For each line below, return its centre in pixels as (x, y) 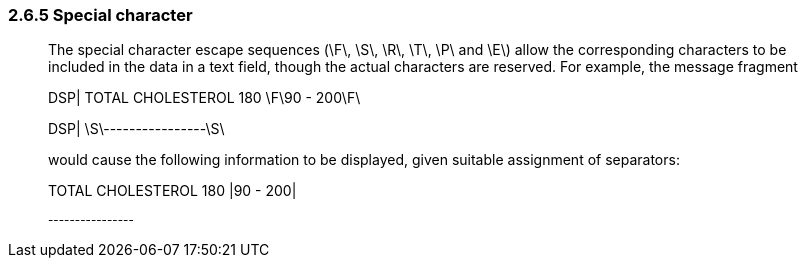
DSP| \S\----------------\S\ (136, 129)
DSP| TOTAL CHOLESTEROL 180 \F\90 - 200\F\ (204, 98)
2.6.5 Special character (100, 15)
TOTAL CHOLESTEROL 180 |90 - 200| (172, 191)
